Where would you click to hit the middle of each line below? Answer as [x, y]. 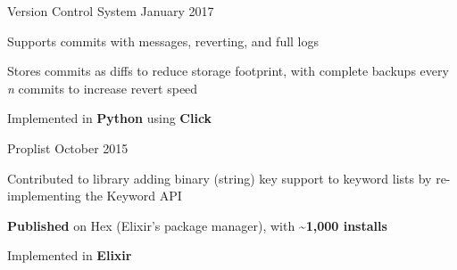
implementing [44, 196]
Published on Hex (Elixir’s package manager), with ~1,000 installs [197, 225]
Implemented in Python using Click [110, 118]
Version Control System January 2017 [111, 11]
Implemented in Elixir [70, 255]
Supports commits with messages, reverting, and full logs [163, 41]
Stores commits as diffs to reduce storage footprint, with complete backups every [228, 71]
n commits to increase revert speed [103, 88]
